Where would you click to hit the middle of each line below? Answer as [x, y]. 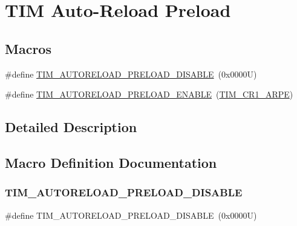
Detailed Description [71, 127]
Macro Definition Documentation [111, 162]
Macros [28, 48]
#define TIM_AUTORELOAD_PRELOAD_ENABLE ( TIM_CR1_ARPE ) [149, 94]
